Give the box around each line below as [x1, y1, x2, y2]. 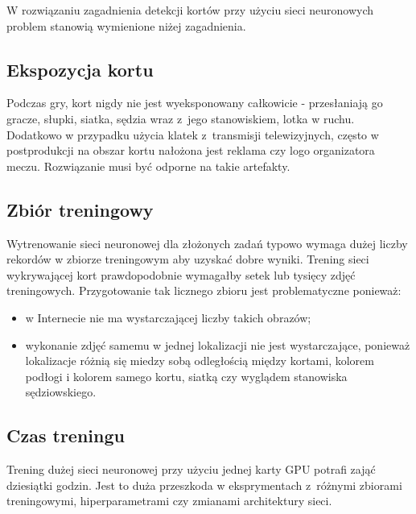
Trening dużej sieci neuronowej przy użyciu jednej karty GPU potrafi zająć [6, 461, 376, 478]
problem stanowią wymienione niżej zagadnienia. [6, 17, 246, 34]
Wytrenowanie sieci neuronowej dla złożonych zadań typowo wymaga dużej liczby [6, 234, 408, 251]
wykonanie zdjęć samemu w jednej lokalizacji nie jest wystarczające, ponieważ [25, 336, 410, 353]
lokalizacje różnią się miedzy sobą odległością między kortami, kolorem [25, 352, 374, 369]
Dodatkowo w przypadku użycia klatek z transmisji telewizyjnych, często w [6, 126, 379, 143]
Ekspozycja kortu [6, 56, 154, 81]
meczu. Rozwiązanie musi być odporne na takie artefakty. [6, 157, 290, 174]
